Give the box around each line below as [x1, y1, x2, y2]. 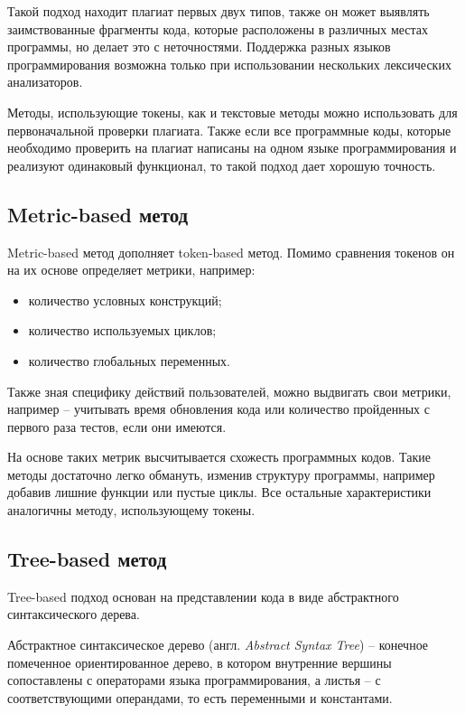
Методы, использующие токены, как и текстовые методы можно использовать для [7, 102, 458, 121]
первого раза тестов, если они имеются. [7, 417, 227, 436]
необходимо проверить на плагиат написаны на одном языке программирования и [7, 138, 457, 157]
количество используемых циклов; [28, 321, 217, 340]
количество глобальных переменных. [28, 351, 230, 370]
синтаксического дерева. [7, 605, 140, 624]
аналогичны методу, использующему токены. [7, 501, 256, 520]
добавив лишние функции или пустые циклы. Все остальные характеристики [7, 483, 432, 502]
